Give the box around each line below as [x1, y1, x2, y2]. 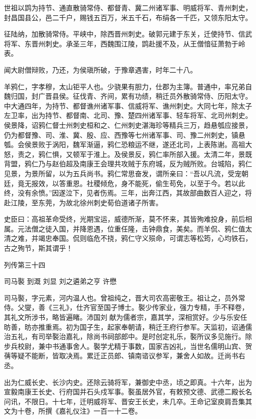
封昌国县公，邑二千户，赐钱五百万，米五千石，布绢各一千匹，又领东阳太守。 [4, 12, 252, 22]
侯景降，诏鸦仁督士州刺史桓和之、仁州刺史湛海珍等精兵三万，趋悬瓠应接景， [4, 119, 252, 130]
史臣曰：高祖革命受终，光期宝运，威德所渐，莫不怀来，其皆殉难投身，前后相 [4, 214, 252, 224]
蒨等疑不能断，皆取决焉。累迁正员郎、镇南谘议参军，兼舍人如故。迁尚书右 [4, 350, 245, 361]
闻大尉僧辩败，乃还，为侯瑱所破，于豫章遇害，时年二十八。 [4, 64, 197, 75]
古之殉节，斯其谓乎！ [4, 243, 73, 253]
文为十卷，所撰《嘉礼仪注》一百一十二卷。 [4, 406, 142, 416]
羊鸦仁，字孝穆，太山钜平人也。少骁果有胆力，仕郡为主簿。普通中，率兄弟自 [4, 81, 252, 91]
